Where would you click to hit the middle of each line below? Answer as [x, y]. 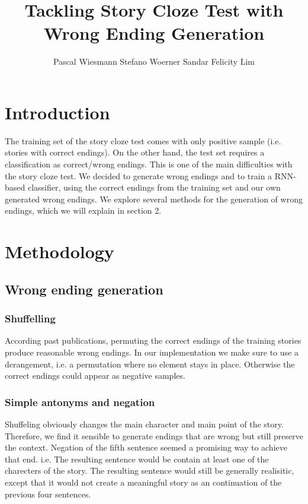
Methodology [60, 251]
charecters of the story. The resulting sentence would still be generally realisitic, [150, 470]
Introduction [57, 112]
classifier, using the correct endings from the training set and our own [154, 187]
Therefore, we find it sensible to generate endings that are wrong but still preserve [154, 435]
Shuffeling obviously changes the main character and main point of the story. [144, 424]
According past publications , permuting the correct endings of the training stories [153, 340]
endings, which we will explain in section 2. [83, 210]
